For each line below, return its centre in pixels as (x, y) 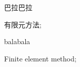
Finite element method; (40, 58)
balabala (17, 41)
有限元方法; (23, 24)
